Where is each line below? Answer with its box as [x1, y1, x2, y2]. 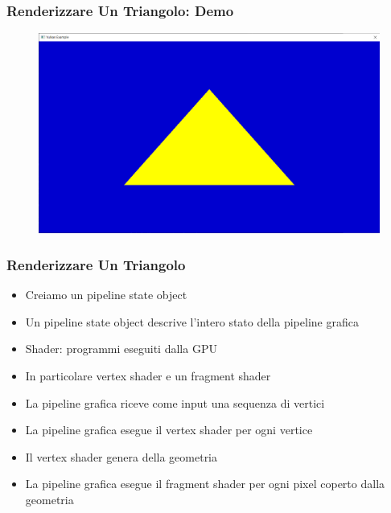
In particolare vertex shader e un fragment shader [25, 367, 271, 384]
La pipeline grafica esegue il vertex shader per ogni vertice [25, 421, 313, 438]
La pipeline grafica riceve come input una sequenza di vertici [25, 394, 325, 411]
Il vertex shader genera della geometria [25, 448, 218, 465]
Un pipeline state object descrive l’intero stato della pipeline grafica [25, 313, 359, 330]
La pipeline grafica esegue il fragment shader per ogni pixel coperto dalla [25, 475, 385, 492]
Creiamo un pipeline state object [25, 286, 187, 303]
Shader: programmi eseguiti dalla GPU [25, 340, 217, 357]
